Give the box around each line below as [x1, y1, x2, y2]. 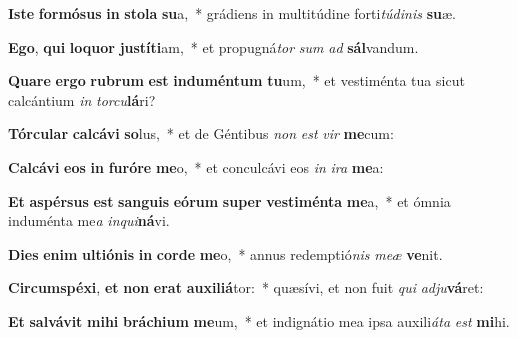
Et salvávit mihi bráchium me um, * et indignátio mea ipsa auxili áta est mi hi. [8, 310, 510, 331]
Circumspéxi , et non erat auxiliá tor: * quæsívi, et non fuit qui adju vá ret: [8, 277, 484, 298]
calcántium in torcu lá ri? [8, 89, 156, 110]
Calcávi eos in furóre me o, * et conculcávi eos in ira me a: [8, 156, 384, 177]
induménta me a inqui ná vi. [8, 210, 170, 231]
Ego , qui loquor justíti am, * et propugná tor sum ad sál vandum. [8, 36, 419, 57]
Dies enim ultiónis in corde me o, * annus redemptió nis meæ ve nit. [8, 243, 443, 264]
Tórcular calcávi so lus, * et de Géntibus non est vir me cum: [8, 123, 394, 144]
